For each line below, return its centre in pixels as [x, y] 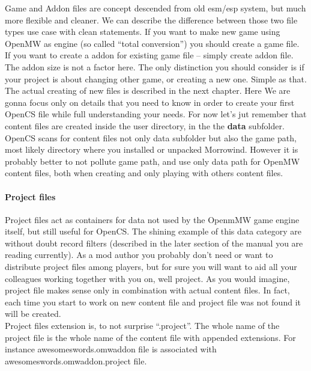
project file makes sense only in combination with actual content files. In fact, [147, 290]
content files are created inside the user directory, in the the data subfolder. [145, 125]
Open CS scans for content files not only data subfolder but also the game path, [151, 137]
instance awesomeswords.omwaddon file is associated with [111, 349]
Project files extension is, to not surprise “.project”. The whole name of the [142, 326]
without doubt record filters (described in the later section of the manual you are [154, 243]
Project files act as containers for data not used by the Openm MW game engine [152, 219]
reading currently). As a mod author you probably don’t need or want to [139, 255]
